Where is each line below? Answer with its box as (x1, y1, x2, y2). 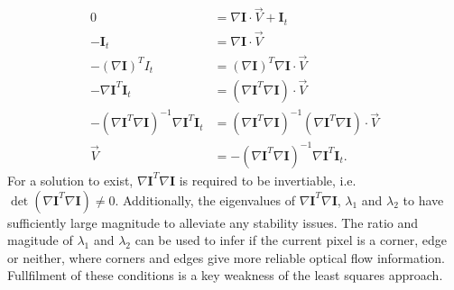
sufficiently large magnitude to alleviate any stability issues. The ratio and (7, 213, 419, 231)
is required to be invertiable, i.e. (179, 170, 357, 189)
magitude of (7, 231, 73, 249)
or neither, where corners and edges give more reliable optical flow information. (7, 248, 446, 267)
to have (403, 190, 444, 209)
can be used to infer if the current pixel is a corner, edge (134, 231, 447, 249)
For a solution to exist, (7, 170, 134, 189)
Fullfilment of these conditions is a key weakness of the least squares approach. (7, 266, 443, 285)
